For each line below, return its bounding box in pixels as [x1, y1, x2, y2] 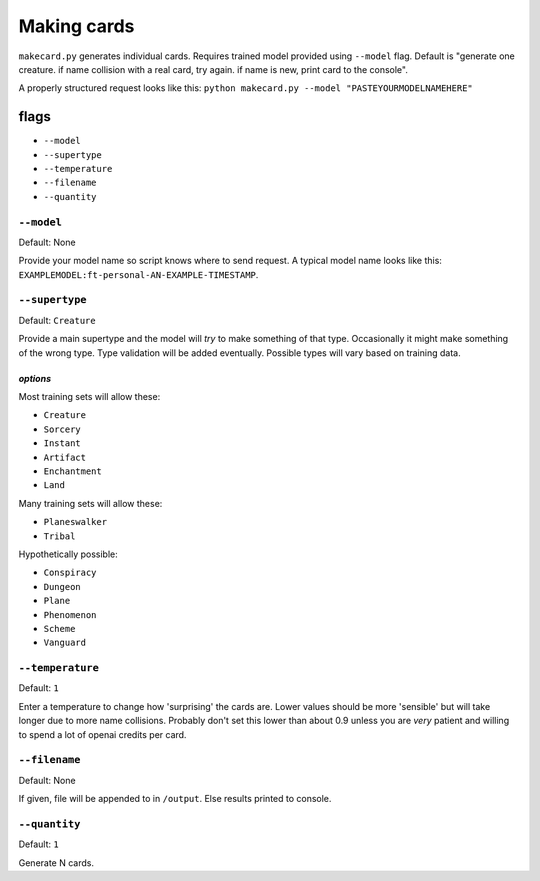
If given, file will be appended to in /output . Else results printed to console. [18, 793, 332, 805]
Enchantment [43, 465, 102, 477]
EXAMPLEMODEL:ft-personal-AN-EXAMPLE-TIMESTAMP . [18, 268, 259, 280]
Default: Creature [18, 314, 96, 326]
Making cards [18, 15, 135, 37]
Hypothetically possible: [18, 548, 119, 560]
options [18, 372, 52, 384]
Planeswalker [43, 516, 108, 528]
